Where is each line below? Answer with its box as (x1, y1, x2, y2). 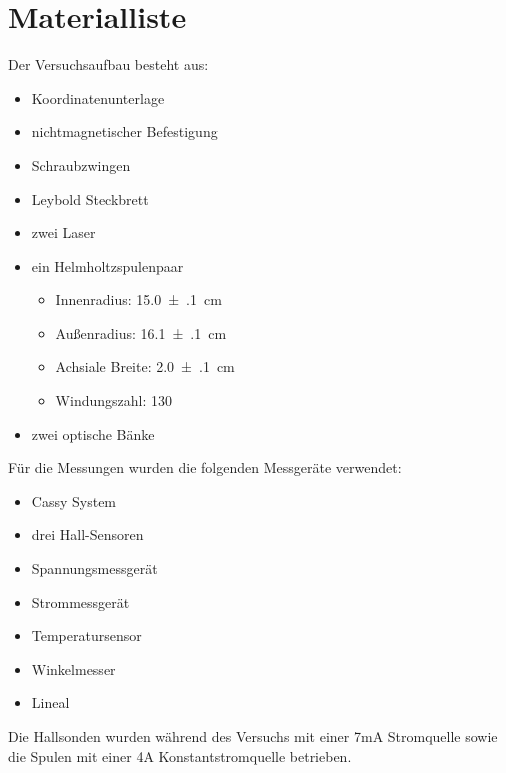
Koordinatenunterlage (31, 87, 165, 108)
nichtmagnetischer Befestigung (31, 121, 218, 142)
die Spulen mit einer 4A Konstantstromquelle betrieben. (8, 745, 352, 766)
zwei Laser (31, 222, 96, 243)
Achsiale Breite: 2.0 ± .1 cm (55, 356, 235, 377)
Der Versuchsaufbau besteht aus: (8, 54, 209, 75)
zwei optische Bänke (31, 423, 155, 444)
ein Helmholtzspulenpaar (31, 255, 184, 276)
